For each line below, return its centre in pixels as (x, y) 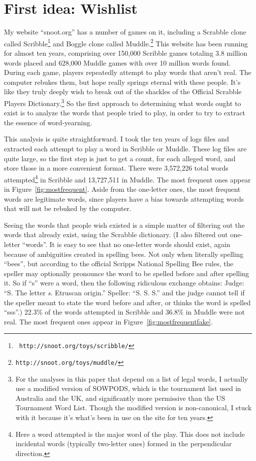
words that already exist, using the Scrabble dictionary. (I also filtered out (116, 234)
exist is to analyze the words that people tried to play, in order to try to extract (125, 113)
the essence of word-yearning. (48, 122)
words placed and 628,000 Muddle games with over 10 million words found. (117, 62)
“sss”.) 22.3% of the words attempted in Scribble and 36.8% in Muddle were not (125, 312)
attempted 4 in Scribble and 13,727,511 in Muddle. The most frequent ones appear (128, 178)
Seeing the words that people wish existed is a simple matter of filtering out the (124, 225)
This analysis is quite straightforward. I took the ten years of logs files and (116, 139)
